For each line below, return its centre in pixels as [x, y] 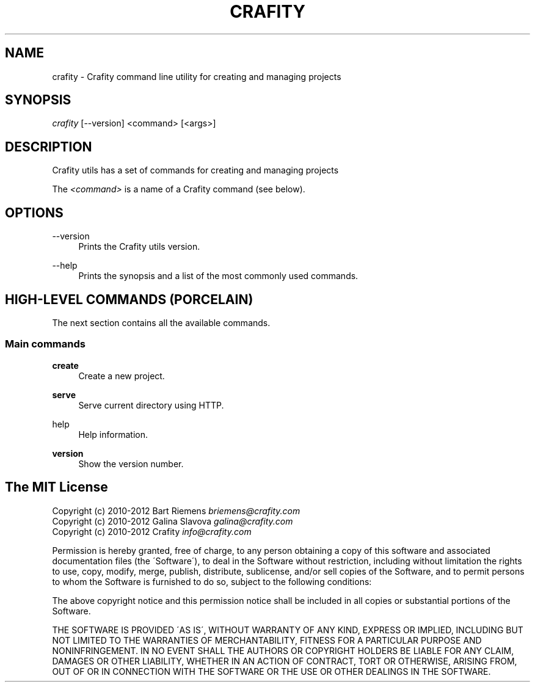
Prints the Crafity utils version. [139, 247]
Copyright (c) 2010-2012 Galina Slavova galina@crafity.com [173, 521]
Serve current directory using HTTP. [151, 405]
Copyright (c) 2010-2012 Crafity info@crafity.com [152, 531]
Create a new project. [122, 376]
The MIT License [56, 487]
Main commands [45, 344]
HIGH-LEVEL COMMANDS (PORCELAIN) [129, 299]
